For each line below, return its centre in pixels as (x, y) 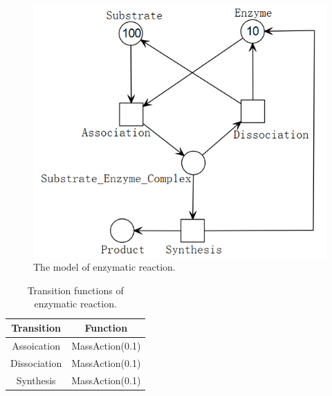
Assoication (36, 345)
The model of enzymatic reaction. (104, 267)
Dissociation (36, 362)
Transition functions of (75, 290)
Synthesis (36, 380)
